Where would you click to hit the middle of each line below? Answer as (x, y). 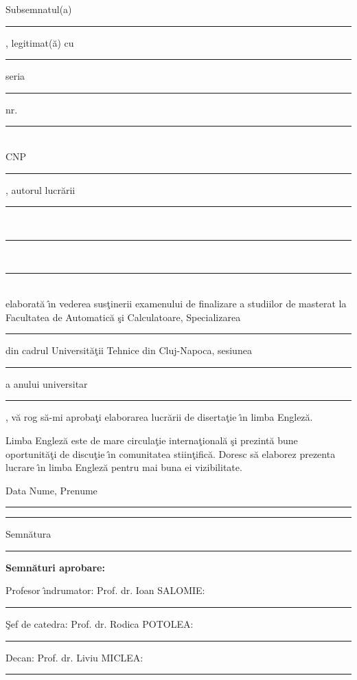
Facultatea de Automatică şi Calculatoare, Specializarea (123, 317)
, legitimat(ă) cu (40, 42)
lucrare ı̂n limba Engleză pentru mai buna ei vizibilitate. (124, 467)
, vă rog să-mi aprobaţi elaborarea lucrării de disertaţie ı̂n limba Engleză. (159, 417)
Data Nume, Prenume (51, 490)
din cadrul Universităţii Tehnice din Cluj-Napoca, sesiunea (129, 350)
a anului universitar (47, 383)
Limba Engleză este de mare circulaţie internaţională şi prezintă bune (152, 440)
